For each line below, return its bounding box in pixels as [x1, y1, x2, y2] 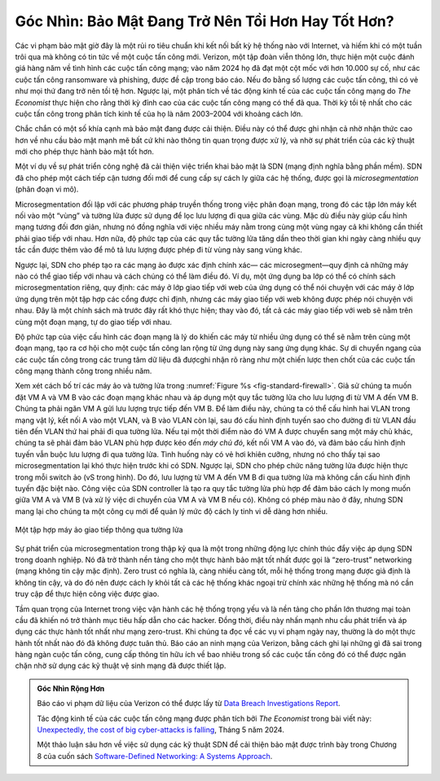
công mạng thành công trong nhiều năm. [15, 366, 152, 376]
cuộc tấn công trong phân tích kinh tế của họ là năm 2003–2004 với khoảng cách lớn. [15, 108, 303, 118]
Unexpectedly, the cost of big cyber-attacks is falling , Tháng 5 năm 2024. [37, 725, 284, 735]
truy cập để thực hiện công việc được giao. [15, 589, 160, 599]
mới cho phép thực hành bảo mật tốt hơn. [15, 147, 155, 156]
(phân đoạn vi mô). [15, 184, 79, 195]
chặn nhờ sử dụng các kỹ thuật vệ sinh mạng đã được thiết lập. [15, 660, 227, 671]
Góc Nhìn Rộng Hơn [37, 683, 105, 693]
